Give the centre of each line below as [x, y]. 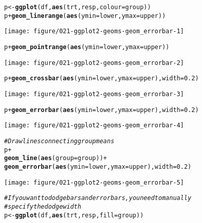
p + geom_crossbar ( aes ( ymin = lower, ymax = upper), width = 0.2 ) [102, 79]
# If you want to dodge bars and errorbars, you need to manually [98, 198]
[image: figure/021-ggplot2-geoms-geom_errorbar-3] [94, 94]
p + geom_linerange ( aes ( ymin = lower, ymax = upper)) [85, 16]
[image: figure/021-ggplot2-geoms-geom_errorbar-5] [94, 182]
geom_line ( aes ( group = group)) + [56, 158]
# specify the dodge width [43, 206]
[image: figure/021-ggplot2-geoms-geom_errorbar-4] [94, 126]
